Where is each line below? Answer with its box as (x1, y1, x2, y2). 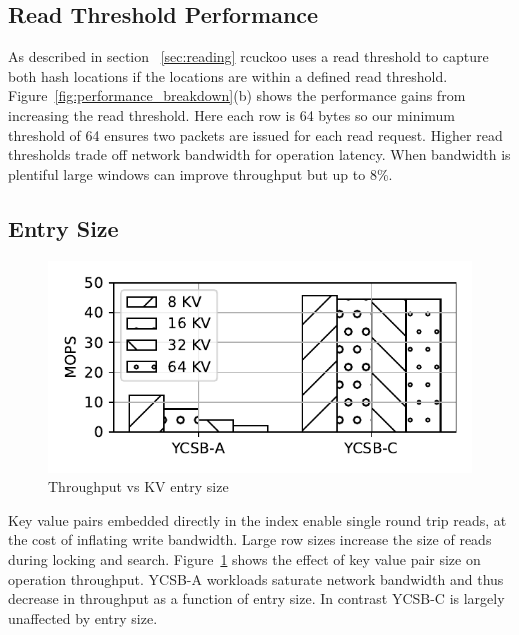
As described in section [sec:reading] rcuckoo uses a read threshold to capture (8, 46, 489, 67)
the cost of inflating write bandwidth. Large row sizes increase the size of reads (8, 529, 492, 550)
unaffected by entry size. (8, 607, 158, 628)
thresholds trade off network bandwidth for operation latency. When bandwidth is (8, 144, 511, 165)
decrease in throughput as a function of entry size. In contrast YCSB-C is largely (8, 588, 505, 609)
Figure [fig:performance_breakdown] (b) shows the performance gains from (8, 85, 466, 106)
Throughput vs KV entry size (48, 476, 229, 497)
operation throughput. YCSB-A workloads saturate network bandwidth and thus (8, 568, 504, 589)
